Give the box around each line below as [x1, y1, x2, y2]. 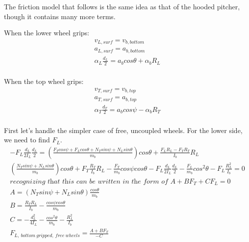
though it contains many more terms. [4, 11, 116, 21]
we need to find [4, 134, 50, 145]
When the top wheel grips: [4, 76, 84, 86]
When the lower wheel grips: [4, 27, 89, 38]
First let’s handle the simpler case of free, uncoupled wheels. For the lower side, [4, 125, 243, 135]
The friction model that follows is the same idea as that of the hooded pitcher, [4, 1, 240, 11]
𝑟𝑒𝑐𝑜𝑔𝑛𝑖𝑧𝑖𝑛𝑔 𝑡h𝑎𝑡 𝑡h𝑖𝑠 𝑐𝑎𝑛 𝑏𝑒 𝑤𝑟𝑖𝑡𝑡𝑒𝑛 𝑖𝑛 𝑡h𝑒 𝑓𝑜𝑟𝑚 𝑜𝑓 [10, 178, 168, 185]
